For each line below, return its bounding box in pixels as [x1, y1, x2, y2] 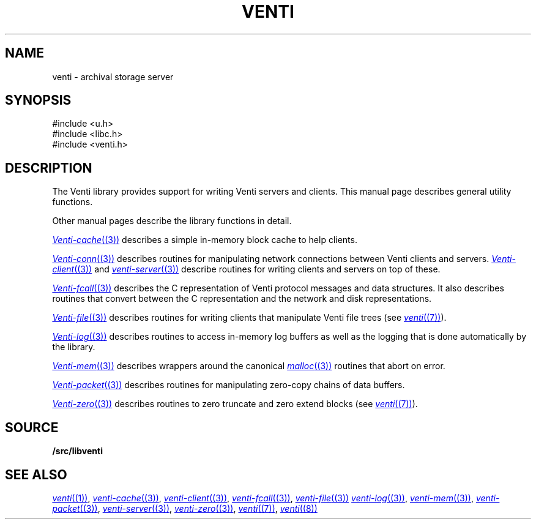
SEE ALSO [5, 466, 67, 482]
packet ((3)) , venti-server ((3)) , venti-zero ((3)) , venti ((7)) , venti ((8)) [52, 503, 318, 514]
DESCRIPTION [5, 160, 92, 176]
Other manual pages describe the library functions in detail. [52, 215, 292, 226]
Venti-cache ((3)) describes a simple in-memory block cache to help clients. [52, 234, 357, 245]
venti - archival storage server [52, 71, 174, 82]
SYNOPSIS [5, 92, 72, 108]
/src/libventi [52, 446, 103, 457]
